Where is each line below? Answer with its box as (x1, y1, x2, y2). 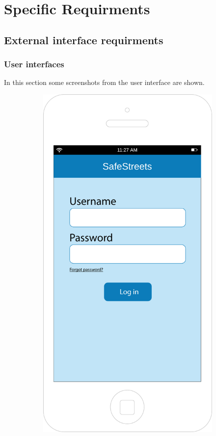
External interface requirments (4, 32, 163, 47)
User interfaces (4, 58, 64, 70)
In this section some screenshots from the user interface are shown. (4, 77, 205, 87)
